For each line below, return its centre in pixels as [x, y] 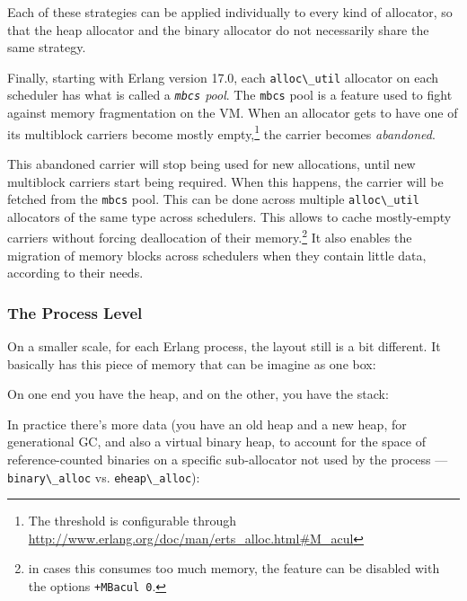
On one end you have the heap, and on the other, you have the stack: [198, 394]
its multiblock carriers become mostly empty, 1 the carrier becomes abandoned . [221, 132]
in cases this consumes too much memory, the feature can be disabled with [234, 568]
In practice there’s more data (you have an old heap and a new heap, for [207, 424]
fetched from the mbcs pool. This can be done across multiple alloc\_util [213, 199]
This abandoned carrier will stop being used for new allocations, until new [211, 163]
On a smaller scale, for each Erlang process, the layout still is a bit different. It [224, 346]
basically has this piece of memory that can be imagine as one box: [192, 363]
